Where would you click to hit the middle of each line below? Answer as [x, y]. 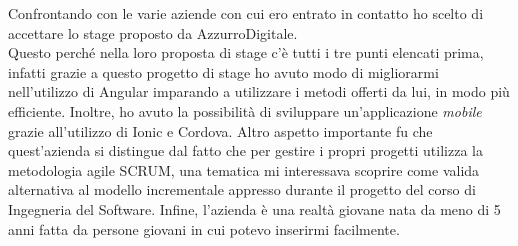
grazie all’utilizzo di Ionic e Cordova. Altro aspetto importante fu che [220, 130]
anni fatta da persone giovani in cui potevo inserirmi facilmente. [204, 228]
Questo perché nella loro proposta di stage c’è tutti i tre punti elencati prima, [246, 52]
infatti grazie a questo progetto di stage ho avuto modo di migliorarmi [223, 71]
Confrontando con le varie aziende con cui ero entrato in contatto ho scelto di [246, 13]
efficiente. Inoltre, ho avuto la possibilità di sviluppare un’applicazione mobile [245, 110]
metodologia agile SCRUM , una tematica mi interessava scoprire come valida [244, 169]
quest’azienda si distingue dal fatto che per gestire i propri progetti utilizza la [245, 150]
